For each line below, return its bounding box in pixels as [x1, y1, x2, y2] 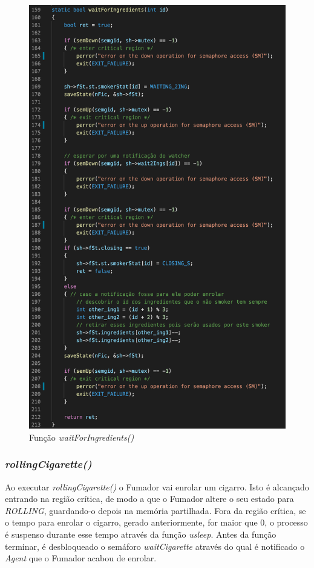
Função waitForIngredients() [29, 430, 134, 443]
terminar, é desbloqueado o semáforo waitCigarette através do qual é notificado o [5, 540, 305, 552]
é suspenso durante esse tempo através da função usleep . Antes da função [5, 527, 276, 540]
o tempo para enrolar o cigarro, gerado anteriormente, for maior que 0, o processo [5, 516, 308, 529]
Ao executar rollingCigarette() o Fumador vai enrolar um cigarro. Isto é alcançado [5, 480, 309, 493]
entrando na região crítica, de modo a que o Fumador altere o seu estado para [5, 492, 294, 505]
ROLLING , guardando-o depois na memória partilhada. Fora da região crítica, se [5, 504, 306, 516]
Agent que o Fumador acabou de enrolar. [5, 552, 157, 564]
